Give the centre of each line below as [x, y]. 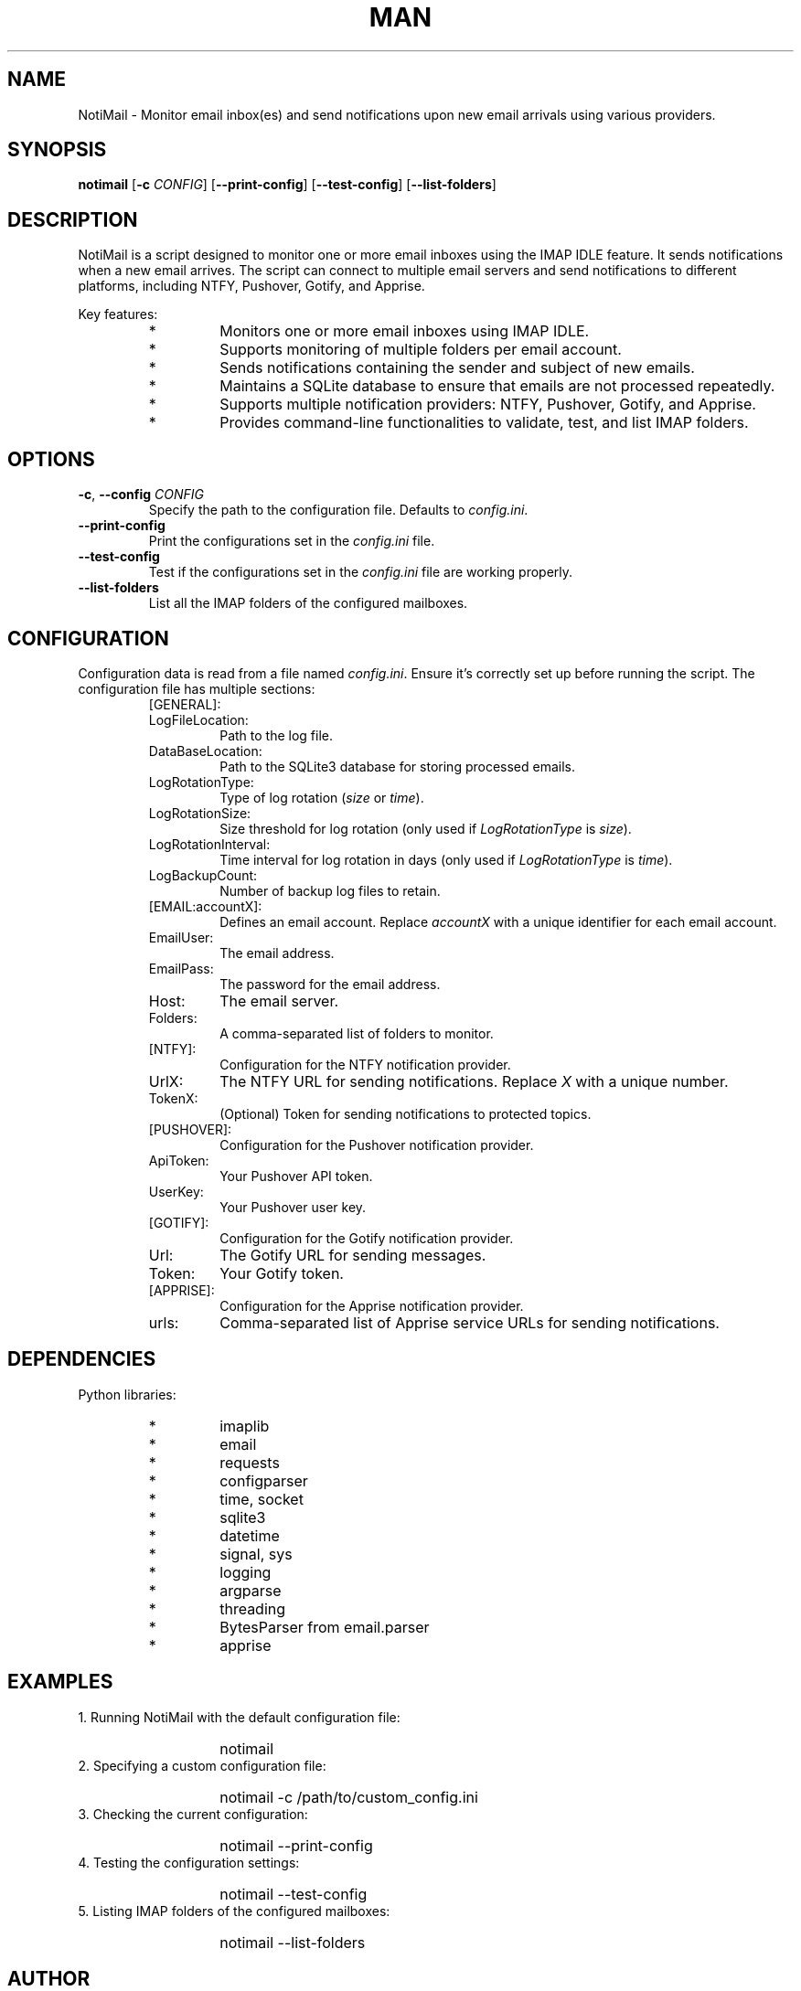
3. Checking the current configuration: [193, 1814]
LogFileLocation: [198, 719]
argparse [251, 1590]
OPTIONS [51, 459]
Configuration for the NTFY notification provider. [365, 1064]
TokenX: [173, 1098]
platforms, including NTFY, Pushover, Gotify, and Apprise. [251, 286]
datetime [250, 1535]
